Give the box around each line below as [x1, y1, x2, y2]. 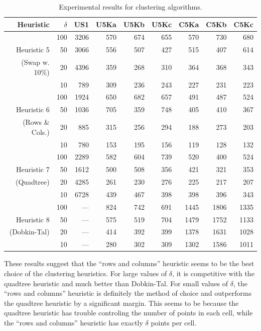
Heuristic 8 [16, 214, 50, 224]
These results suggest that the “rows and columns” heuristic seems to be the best [4, 258, 254, 269]
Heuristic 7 [16, 164, 50, 175]
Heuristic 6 [16, 104, 50, 115]
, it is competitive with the [172, 268, 254, 278]
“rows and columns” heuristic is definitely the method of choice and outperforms [4, 288, 252, 298]
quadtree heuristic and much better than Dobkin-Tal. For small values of [4, 278, 228, 288]
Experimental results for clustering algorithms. [59, 2, 202, 12]
